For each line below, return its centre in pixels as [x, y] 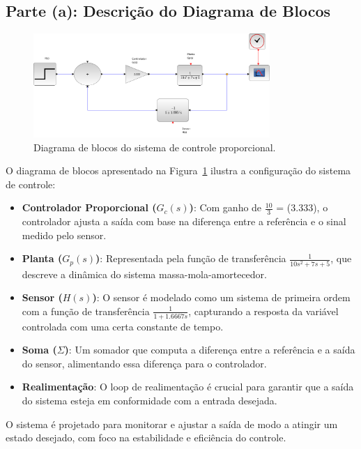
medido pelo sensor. [64, 235]
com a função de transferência [86, 311]
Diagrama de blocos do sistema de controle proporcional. [155, 147]
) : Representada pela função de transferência [191, 258]
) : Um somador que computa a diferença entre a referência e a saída [210, 350]
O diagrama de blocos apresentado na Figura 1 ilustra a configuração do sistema [178, 170]
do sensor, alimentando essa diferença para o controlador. [144, 363]
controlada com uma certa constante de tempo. [123, 326]
